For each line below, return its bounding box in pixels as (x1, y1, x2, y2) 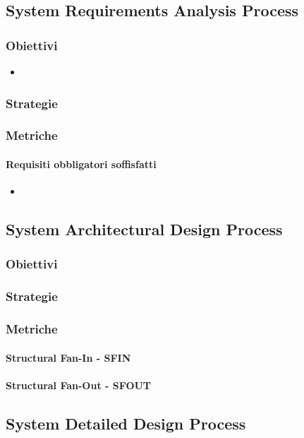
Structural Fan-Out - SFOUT (6, 377, 152, 392)
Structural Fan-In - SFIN (6, 350, 131, 365)
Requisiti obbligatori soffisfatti (6, 156, 157, 171)
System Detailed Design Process (6, 412, 246, 434)
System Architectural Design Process (6, 218, 283, 240)
